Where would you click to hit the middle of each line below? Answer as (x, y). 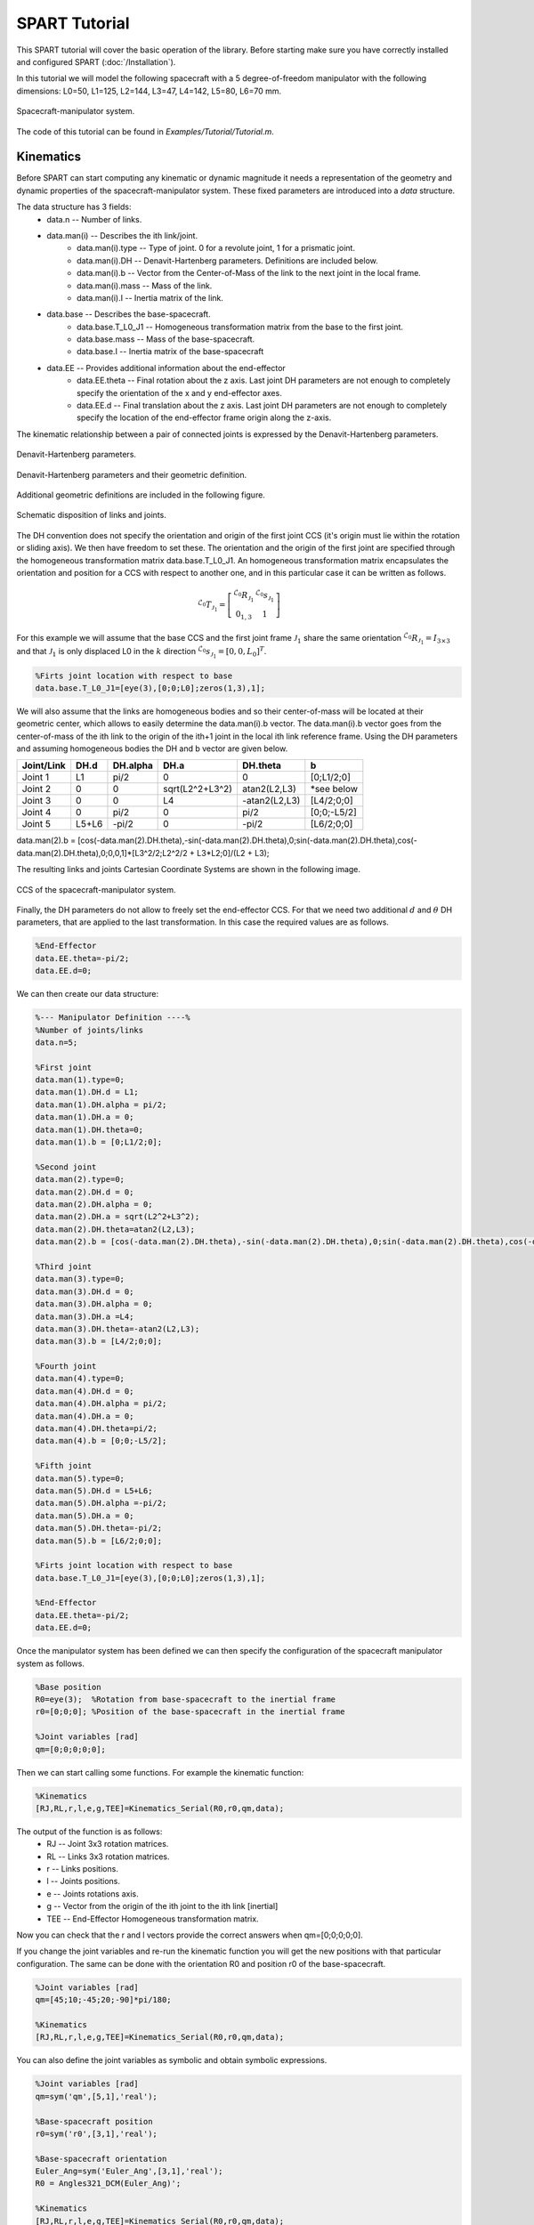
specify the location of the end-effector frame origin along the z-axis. (204, 417)
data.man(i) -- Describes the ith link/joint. (122, 235)
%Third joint (64, 1266)
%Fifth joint (64, 1466)
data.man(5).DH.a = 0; (85, 1516)
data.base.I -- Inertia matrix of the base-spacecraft (170, 352)
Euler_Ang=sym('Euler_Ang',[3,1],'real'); (129, 2171)
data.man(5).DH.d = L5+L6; (94, 1490)
